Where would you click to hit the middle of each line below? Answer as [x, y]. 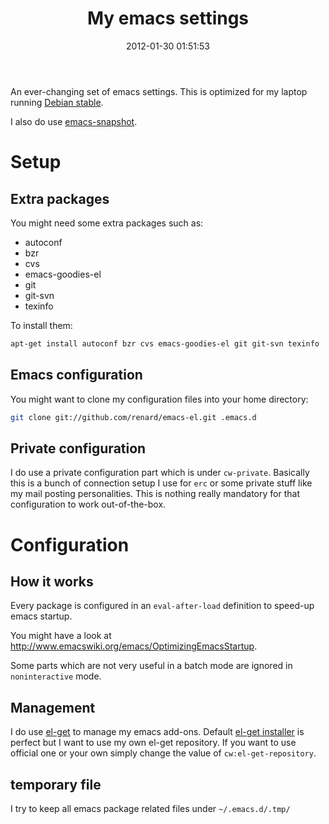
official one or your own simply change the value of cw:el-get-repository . [163, 753]
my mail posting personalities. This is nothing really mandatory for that [155, 494]
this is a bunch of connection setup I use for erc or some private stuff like [161, 483]
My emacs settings [168, 18]
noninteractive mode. [56, 676]
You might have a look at [61, 636]
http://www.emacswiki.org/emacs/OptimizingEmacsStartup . [134, 646]
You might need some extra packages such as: [107, 223]
